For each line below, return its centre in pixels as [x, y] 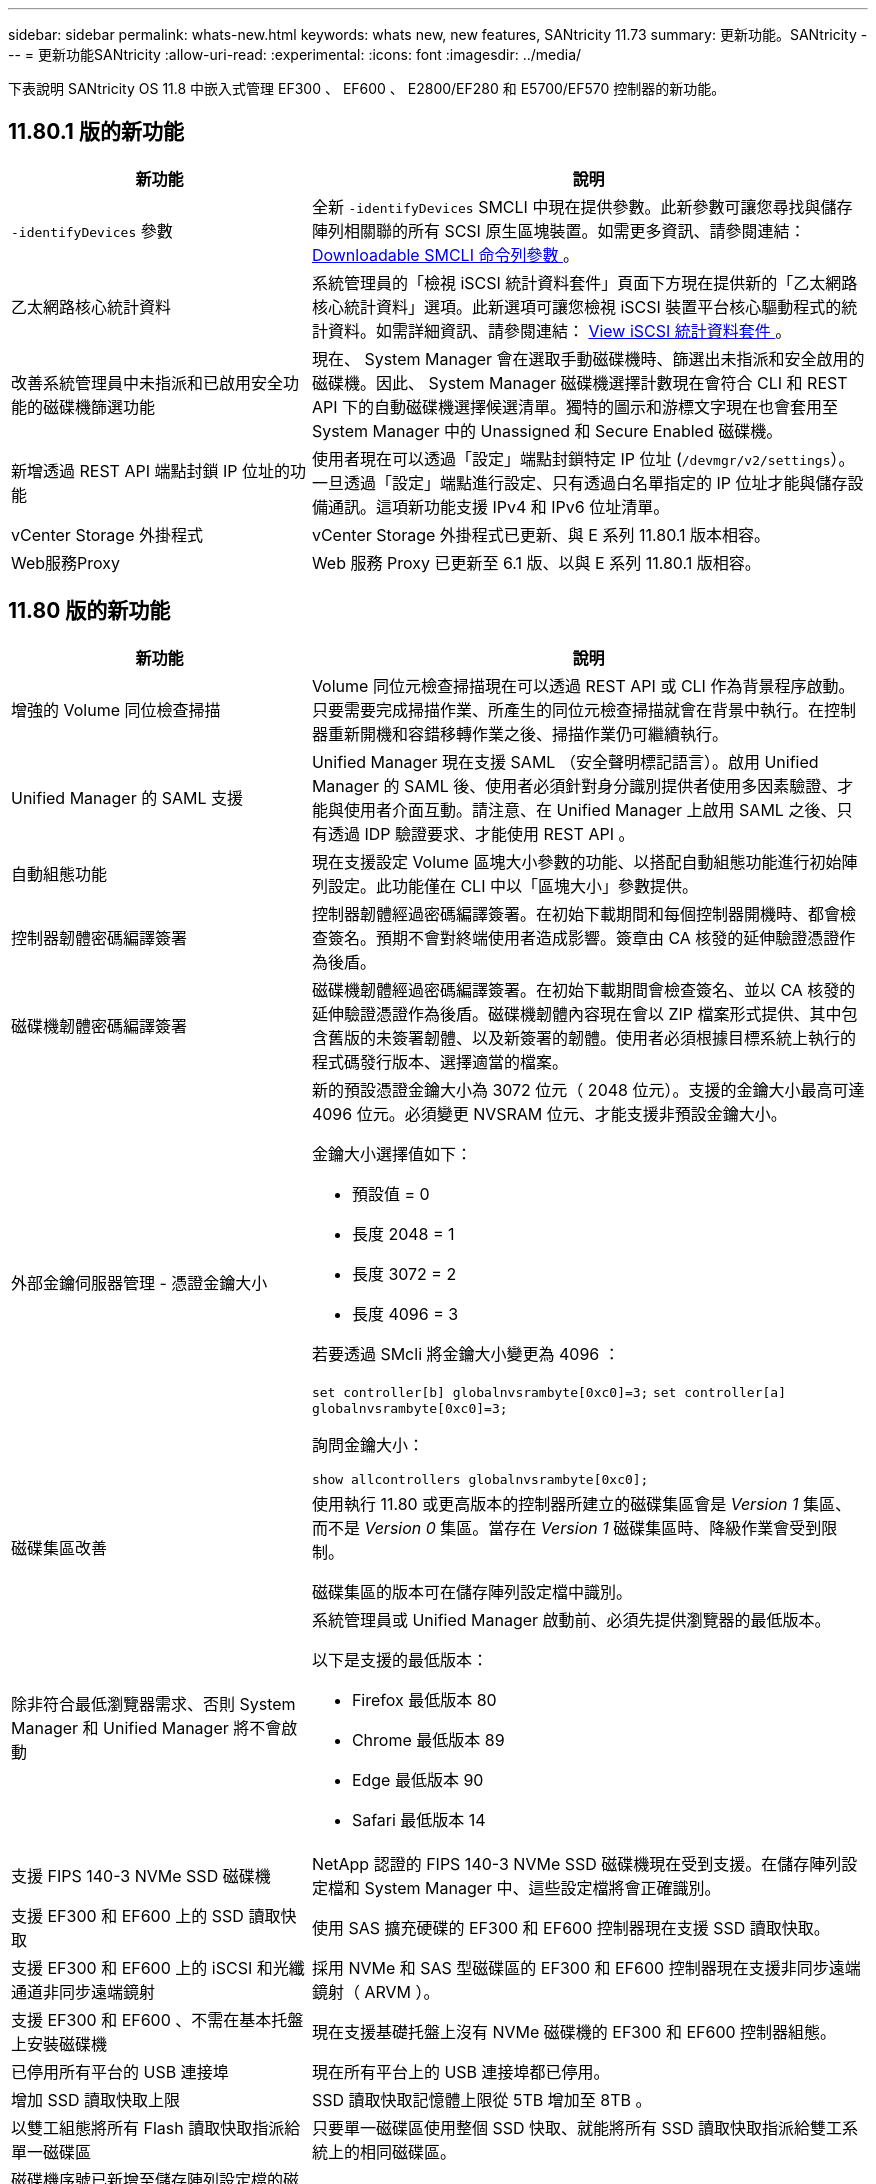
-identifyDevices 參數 [92, 230]
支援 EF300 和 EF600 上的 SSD [127, 1915]
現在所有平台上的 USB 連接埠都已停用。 [460, 2071]
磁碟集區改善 [59, 1547]
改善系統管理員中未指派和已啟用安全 [147, 382]
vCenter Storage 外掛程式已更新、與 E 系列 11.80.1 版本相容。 [541, 534]
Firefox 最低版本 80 [424, 1699]
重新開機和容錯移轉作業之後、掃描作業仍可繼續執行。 [527, 733]
